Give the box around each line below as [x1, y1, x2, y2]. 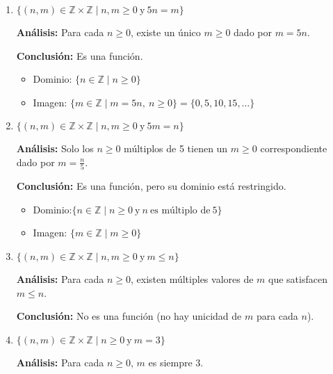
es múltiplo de [150, 205, 211, 216]
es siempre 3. [148, 355, 204, 369]
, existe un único [131, 25, 201, 39]
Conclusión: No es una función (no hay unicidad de [16, 309, 242, 323]
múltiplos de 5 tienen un [124, 141, 228, 156]
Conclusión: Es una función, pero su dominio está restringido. [16, 179, 286, 193]
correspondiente [260, 141, 327, 156]
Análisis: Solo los [16, 141, 94, 156]
